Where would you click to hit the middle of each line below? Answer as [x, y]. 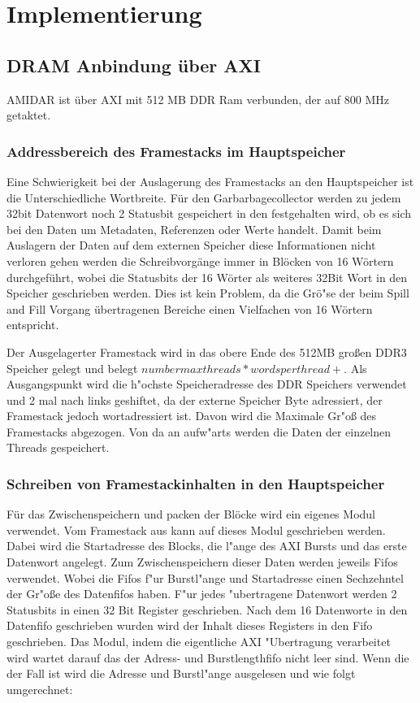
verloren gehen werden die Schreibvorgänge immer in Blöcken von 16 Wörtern [200, 260]
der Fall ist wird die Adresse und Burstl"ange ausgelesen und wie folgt [181, 673]
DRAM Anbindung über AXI [134, 65]
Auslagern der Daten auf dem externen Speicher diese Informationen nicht [191, 245]
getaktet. [29, 115]
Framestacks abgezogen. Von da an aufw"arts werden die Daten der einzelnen [199, 431]
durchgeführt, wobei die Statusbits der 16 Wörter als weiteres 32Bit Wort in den [207, 277]
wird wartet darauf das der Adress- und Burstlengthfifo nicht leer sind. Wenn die [208, 657]
